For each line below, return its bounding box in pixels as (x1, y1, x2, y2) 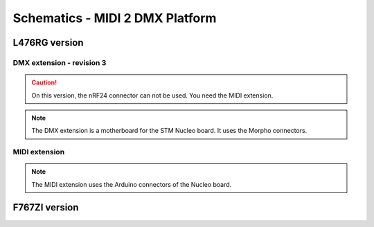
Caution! (31, 78, 57, 87)
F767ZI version (12, 201, 79, 214)
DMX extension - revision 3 (12, 57, 107, 67)
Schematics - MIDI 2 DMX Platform (12, 10, 217, 26)
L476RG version (12, 37, 84, 48)
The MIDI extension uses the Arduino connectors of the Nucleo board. (31, 180, 232, 188)
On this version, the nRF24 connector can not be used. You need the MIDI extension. (31, 91, 274, 100)
